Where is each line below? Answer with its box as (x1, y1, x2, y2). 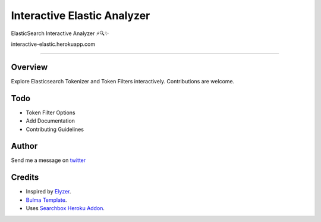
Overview (11, 62, 48, 72)
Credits (11, 173, 39, 183)
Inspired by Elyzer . (26, 188, 71, 195)
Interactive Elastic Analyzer (11, 9, 150, 22)
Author (11, 141, 38, 151)
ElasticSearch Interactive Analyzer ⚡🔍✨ (11, 30, 109, 37)
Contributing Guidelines (26, 126, 84, 133)
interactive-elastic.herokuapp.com (11, 40, 95, 48)
